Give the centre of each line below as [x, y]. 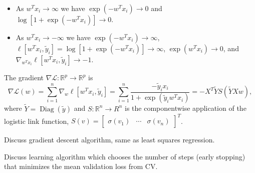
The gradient [24, 77]
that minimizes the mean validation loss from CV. [81, 166]
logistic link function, [37, 121]
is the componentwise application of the [186, 108]
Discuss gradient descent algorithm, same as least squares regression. [109, 140]
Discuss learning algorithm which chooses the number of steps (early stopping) [125, 156]
